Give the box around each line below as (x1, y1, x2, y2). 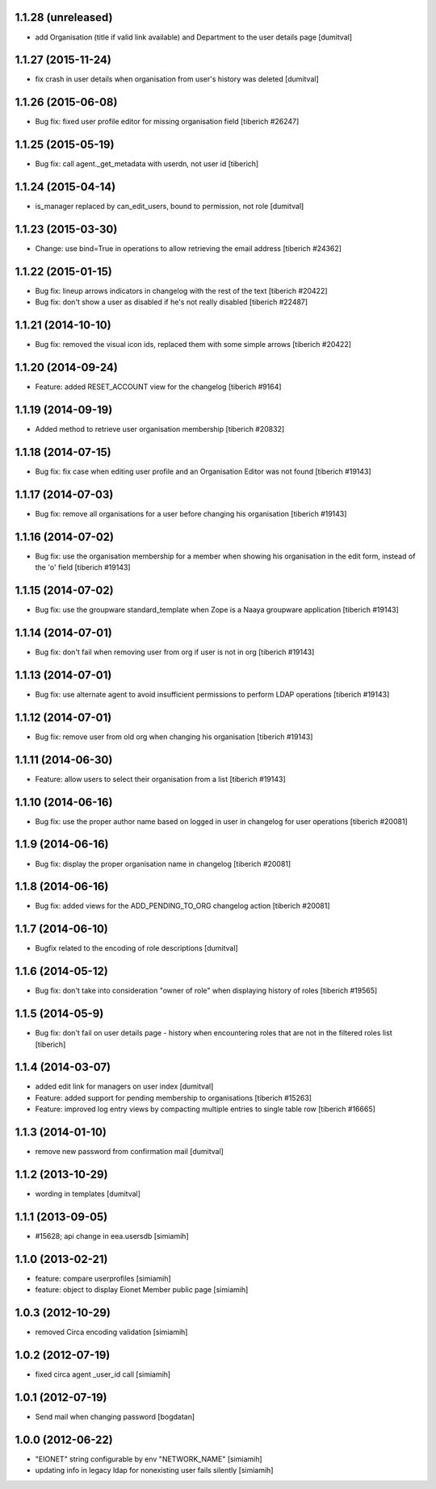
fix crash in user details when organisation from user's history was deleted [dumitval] (35, 74, 319, 84)
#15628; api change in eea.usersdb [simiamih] (35, 1231, 189, 1240)
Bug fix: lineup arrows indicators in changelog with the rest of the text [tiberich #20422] (35, 286, 328, 295)
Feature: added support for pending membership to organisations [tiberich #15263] (35, 1093, 312, 1102)
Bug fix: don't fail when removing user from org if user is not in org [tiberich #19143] (35, 646, 315, 657)
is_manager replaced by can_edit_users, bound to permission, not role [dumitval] (35, 202, 304, 211)
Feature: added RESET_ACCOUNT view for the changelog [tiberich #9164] (35, 382, 282, 391)
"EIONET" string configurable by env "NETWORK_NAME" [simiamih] (35, 1453, 262, 1464)
